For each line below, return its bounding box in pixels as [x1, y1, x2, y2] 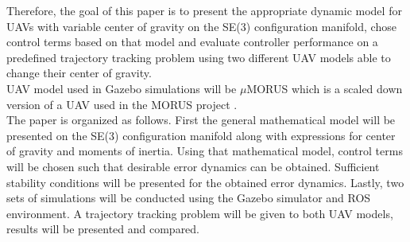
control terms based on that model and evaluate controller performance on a [6, 33, 378, 50]
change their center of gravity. [6, 64, 152, 81]
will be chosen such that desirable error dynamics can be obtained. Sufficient [6, 158, 380, 174]
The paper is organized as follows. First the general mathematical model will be [6, 111, 396, 128]
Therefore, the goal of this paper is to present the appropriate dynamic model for [6, 2, 402, 18]
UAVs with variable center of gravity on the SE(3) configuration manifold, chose [6, 18, 396, 34]
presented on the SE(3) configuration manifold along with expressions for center [6, 127, 396, 143]
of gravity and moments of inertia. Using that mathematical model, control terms [6, 142, 403, 159]
